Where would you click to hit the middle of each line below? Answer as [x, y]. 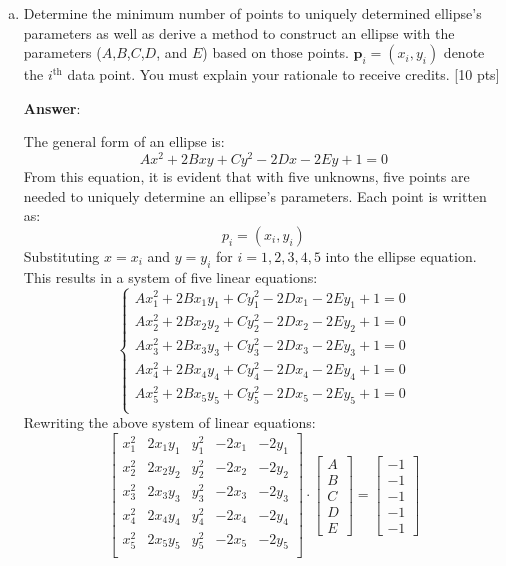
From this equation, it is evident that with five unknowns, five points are [246, 176]
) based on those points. [275, 52]
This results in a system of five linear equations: [170, 276]
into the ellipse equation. [401, 255]
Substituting [61, 255]
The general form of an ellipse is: [124, 141]
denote [464, 52]
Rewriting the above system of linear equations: [169, 422]
